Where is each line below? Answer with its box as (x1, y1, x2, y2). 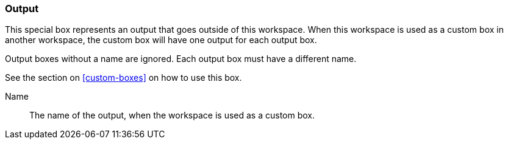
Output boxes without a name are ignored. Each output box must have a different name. (5, 53, 357, 64)
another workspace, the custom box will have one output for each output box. (5, 35, 317, 46)
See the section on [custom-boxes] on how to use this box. (5, 72, 242, 83)
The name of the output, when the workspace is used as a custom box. (29, 110, 315, 121)
